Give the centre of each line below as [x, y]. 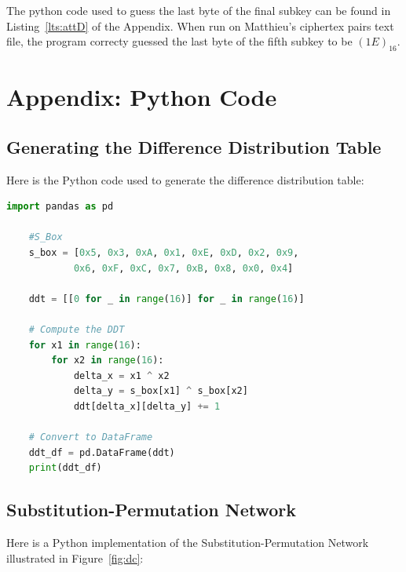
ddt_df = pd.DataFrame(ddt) [102, 452]
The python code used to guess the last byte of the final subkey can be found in [199, 10]
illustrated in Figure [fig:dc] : [75, 557]
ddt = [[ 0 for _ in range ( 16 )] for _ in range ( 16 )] [166, 299]
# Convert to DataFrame [91, 437]
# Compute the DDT [77, 329]
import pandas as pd [60, 207]
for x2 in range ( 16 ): [108, 361]
